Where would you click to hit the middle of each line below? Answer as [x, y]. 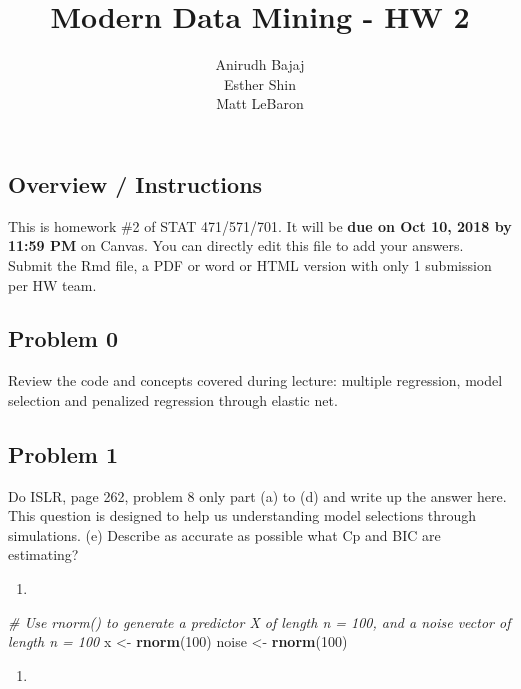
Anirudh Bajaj [260, 64]
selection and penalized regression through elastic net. [173, 399]
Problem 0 [63, 338]
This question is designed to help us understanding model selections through [242, 515]
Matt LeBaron [260, 103]
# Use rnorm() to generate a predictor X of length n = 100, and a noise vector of [259, 621]
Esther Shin [260, 83]
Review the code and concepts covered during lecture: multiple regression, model [255, 380]
